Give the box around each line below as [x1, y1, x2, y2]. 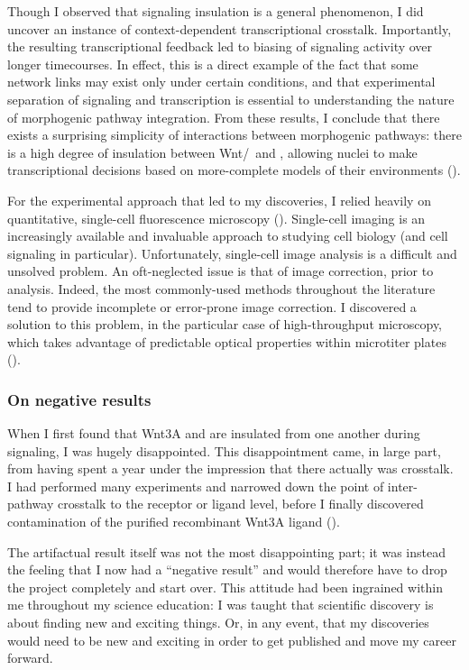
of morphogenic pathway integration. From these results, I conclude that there [7, 107, 440, 126]
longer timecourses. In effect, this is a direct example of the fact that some [7, 54, 418, 73]
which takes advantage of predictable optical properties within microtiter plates [7, 332, 446, 351]
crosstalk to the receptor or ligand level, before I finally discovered [57, 494, 424, 513]
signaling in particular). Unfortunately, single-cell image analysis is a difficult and [7, 243, 457, 262]
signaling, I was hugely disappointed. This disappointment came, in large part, [7, 441, 441, 460]
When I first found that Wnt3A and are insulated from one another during [7, 424, 420, 443]
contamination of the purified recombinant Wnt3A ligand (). [7, 512, 340, 531]
